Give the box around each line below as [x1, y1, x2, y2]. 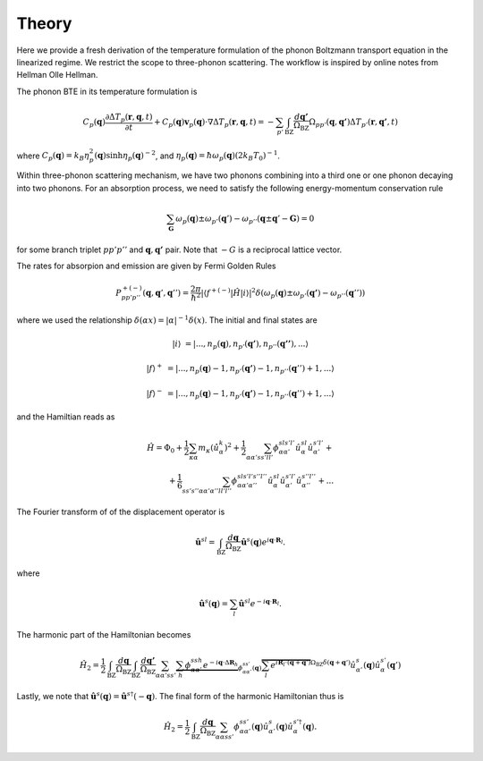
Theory [16, 13, 72, 33]
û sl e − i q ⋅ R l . [238, 596, 282, 609]
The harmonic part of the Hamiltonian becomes [16, 629, 191, 639]
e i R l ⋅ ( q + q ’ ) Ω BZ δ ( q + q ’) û [269, 658, 357, 671]
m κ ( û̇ [198, 443, 219, 455]
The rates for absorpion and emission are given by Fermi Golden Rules [16, 260, 276, 271]
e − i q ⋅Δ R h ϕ [202, 658, 243, 672]
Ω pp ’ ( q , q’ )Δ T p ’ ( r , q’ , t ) [309, 116, 398, 129]
